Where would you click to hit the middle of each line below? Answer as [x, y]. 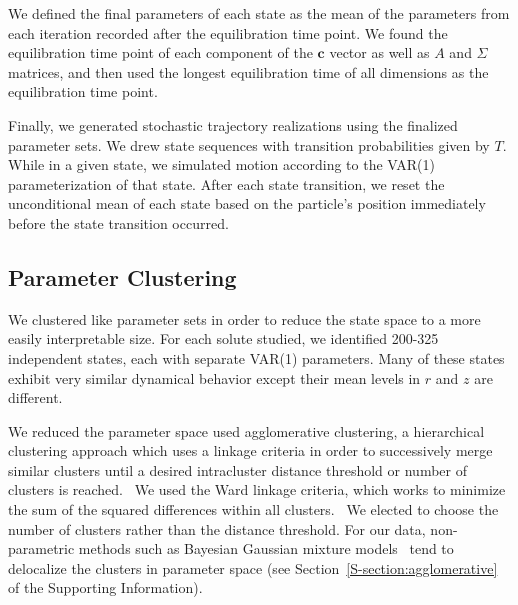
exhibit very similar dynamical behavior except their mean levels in [214, 377]
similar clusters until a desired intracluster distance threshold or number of [237, 469]
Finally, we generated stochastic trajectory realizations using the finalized [233, 124]
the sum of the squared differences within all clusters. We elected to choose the [253, 509]
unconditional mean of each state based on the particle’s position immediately [247, 203]
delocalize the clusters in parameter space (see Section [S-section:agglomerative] [253, 567]
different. [35, 397]
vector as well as [379, 52]
